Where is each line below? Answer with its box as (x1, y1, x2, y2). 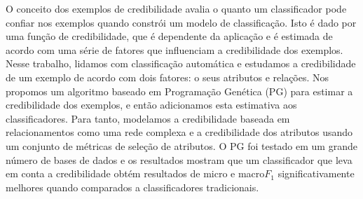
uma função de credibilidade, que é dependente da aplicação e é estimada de (6, 29, 333, 43)
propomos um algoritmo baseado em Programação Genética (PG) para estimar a (6, 83, 353, 98)
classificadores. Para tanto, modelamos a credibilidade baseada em (6, 111, 290, 125)
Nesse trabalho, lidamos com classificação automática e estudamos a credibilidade (6, 56, 356, 71)
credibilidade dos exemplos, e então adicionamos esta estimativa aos (6, 97, 297, 112)
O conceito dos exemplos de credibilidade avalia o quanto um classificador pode (6, 1, 347, 15)
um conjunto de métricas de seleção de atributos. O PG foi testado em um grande (6, 138, 357, 153)
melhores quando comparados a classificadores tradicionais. (6, 179, 259, 194)
